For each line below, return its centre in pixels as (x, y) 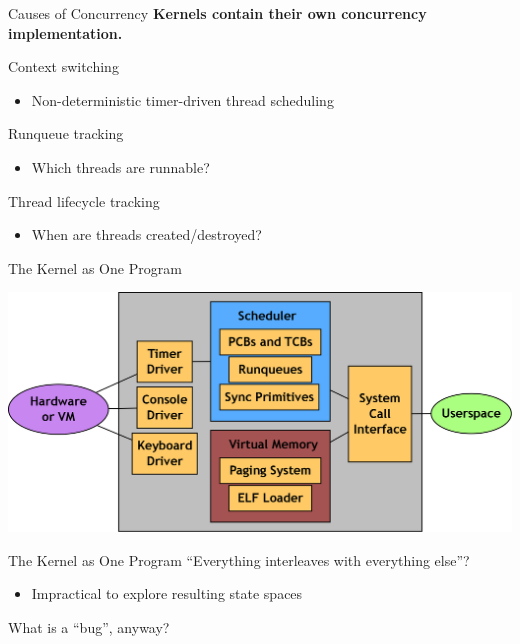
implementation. (65, 32)
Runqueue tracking (66, 133)
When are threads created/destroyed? (146, 234)
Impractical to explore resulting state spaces (167, 593)
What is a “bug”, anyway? (89, 626)
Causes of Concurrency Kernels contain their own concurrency (217, 13)
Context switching (63, 66)
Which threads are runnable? (120, 166)
